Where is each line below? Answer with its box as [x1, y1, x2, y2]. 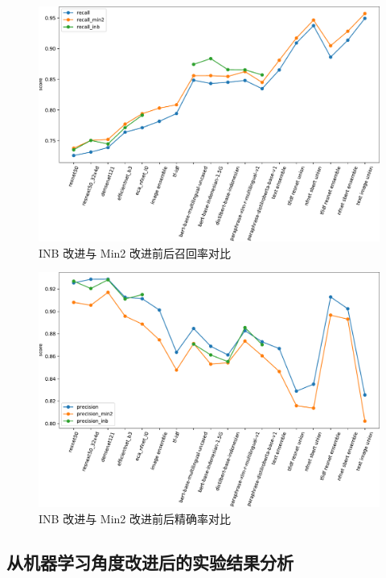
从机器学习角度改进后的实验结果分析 [6, 549, 294, 574]
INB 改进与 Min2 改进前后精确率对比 [39, 510, 231, 526]
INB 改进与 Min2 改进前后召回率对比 [39, 244, 231, 261]
